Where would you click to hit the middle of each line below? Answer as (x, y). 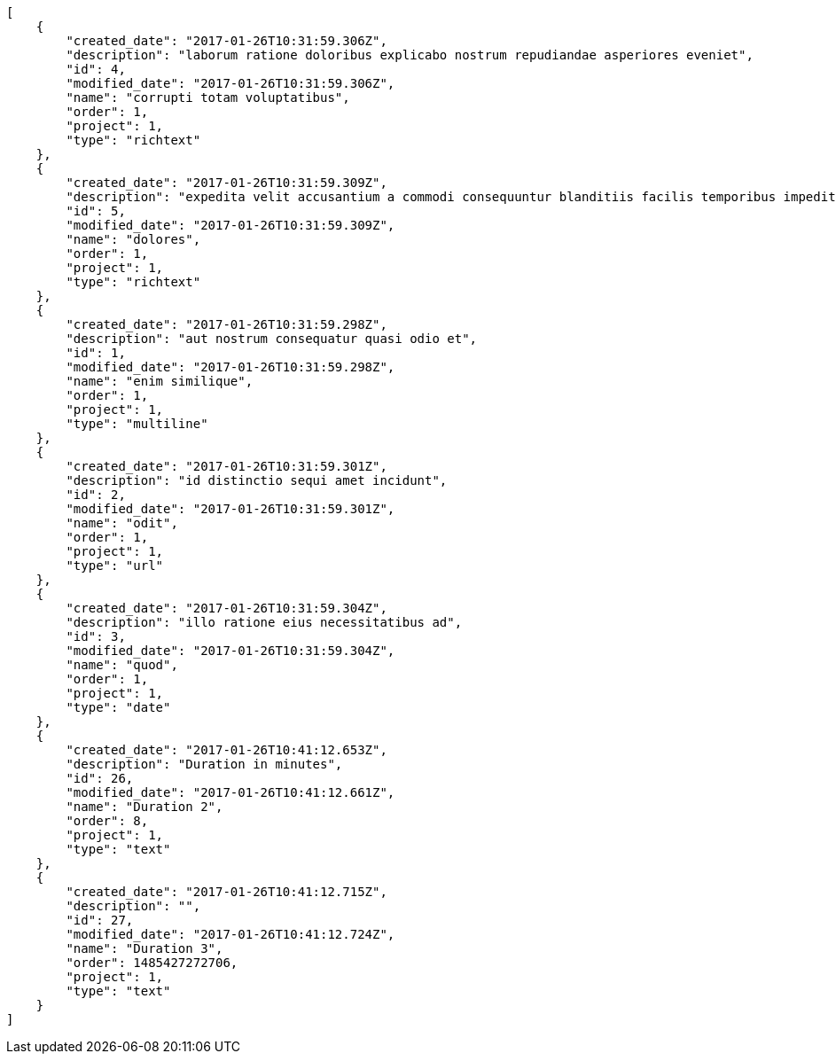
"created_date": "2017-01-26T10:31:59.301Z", (227, 466)
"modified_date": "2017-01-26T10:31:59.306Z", (230, 83)
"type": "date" (118, 707)
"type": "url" (115, 566)
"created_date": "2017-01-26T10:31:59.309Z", (227, 183)
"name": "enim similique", (160, 381)
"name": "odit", (122, 523)
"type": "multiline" (137, 424)
